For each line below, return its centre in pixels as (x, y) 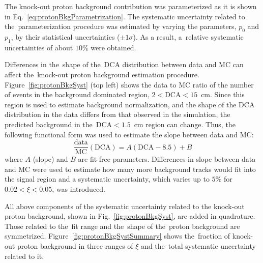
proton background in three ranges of (75, 245)
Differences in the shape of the (53, 64)
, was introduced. (79, 188)
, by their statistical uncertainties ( (65, 36)
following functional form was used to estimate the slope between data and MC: (129, 134)
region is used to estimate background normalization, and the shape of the (121, 104)
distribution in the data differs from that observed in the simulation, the (118, 114)
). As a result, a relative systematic (188, 36)
